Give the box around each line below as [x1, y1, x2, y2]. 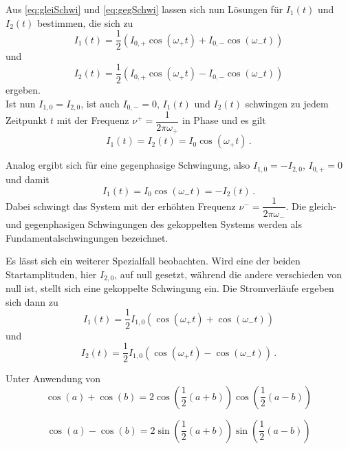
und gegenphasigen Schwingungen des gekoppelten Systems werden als [6, 217, 302, 231]
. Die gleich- [285, 198, 336, 213]
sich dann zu [6, 294, 58, 309]
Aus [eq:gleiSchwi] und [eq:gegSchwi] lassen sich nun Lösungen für [6, 2, 283, 16]
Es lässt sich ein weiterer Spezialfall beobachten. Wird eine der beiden [6, 253, 301, 268]
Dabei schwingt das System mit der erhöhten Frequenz [6, 198, 236, 213]
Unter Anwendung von [6, 371, 101, 386]
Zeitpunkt [6, 113, 47, 127]
